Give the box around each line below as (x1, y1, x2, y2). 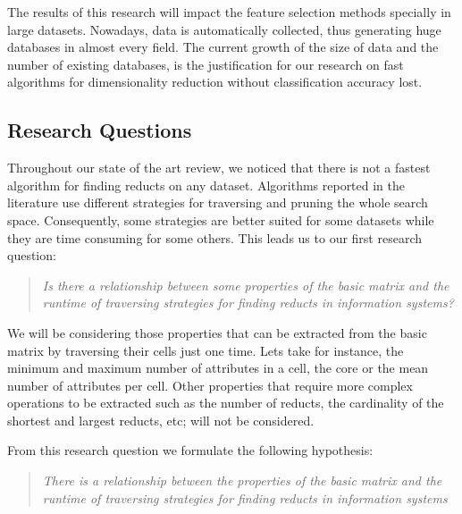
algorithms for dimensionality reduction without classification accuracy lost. (7, 72, 423, 91)
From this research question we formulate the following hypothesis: (7, 441, 374, 459)
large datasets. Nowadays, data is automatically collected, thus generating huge (7, 20, 441, 38)
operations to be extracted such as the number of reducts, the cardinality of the (7, 393, 444, 412)
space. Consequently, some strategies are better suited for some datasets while (7, 210, 434, 229)
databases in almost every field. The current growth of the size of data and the (7, 38, 439, 56)
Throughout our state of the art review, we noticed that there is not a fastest (7, 158, 431, 177)
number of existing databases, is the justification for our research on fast (7, 55, 404, 73)
